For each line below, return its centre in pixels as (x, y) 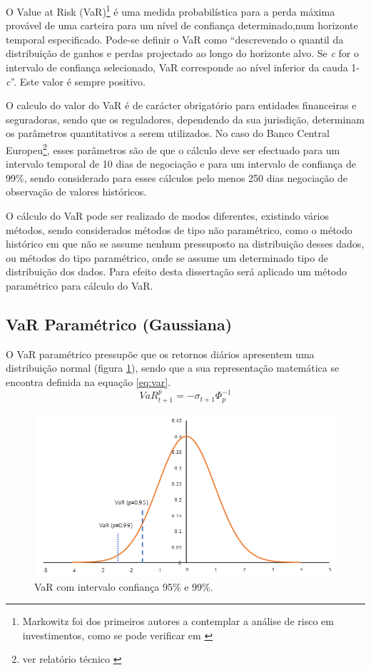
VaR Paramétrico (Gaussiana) (119, 324)
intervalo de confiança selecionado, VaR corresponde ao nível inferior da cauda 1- (183, 67)
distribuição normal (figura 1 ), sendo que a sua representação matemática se (173, 368)
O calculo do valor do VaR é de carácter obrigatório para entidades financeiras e (181, 105)
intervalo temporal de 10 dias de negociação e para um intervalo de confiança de (181, 164)
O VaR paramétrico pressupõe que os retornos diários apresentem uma (160, 354)
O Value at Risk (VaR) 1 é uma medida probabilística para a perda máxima (171, 10)
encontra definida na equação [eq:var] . (88, 381)
